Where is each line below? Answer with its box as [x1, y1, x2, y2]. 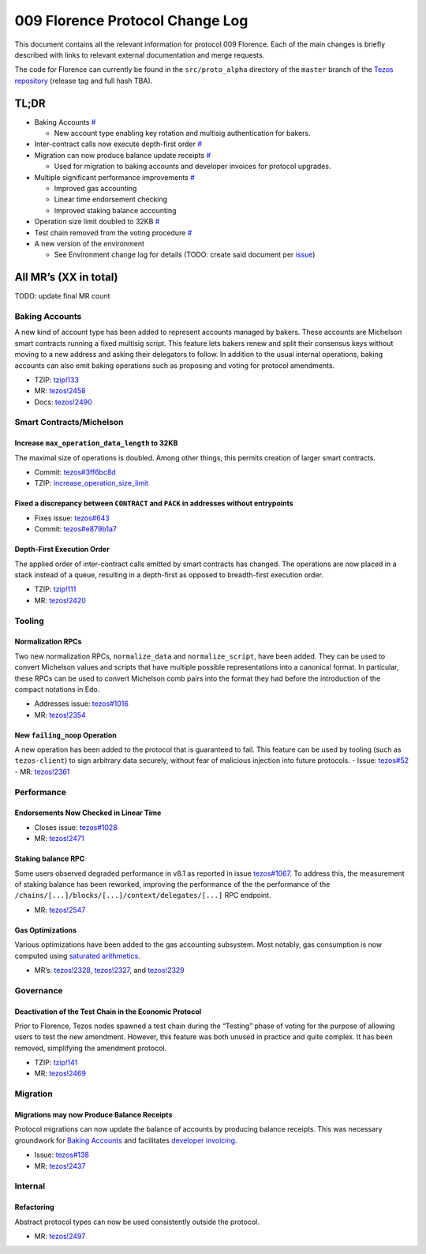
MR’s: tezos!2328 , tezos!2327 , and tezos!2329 [34, 965, 185, 974]
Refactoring [14, 1203, 54, 1212]
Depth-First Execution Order [14, 545, 110, 554]
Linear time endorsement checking [54, 194, 168, 205]
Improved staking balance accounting [54, 205, 177, 215]
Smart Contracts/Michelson [14, 417, 124, 428]
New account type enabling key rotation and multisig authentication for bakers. [54, 129, 311, 138]
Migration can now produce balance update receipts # [34, 150, 211, 160]
